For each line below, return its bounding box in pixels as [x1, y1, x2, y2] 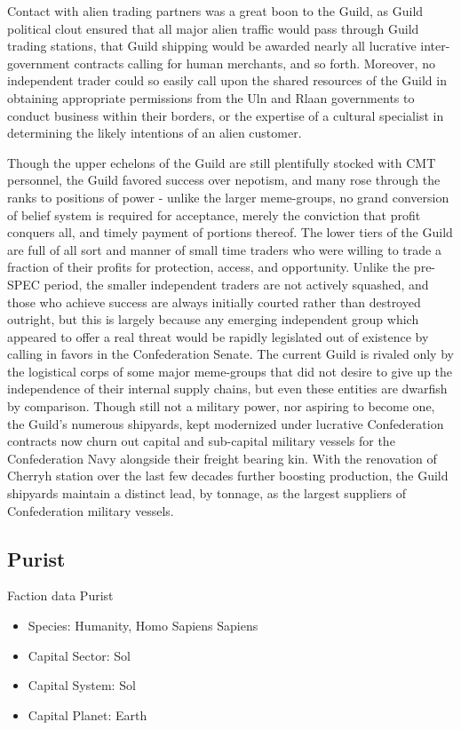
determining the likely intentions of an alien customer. [7, 123, 302, 142]
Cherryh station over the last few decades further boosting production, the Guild [7, 466, 449, 485]
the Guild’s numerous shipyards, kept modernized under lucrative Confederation [7, 414, 444, 432]
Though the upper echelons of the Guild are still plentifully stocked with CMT [7, 153, 436, 171]
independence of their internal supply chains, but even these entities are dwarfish [7, 379, 448, 398]
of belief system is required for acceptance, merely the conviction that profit [7, 205, 421, 224]
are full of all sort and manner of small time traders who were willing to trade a [7, 240, 441, 258]
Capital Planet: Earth [28, 705, 147, 724]
